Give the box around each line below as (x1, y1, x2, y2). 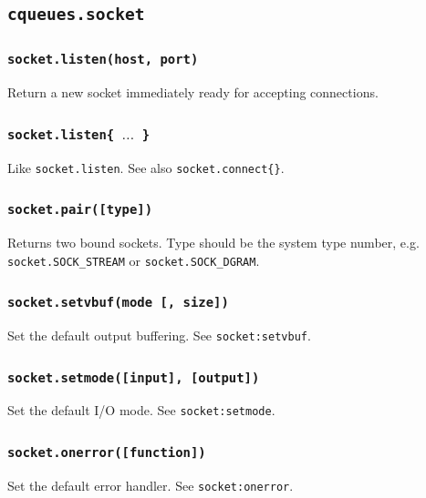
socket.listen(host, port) (7, 52, 199, 67)
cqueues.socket (7, 5, 145, 25)
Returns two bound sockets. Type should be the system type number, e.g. (7, 232, 420, 251)
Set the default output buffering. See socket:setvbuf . (7, 325, 311, 344)
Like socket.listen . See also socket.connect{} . (7, 158, 285, 177)
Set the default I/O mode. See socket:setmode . (7, 401, 275, 420)
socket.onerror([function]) (7, 445, 206, 460)
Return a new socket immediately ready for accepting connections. (7, 83, 379, 102)
